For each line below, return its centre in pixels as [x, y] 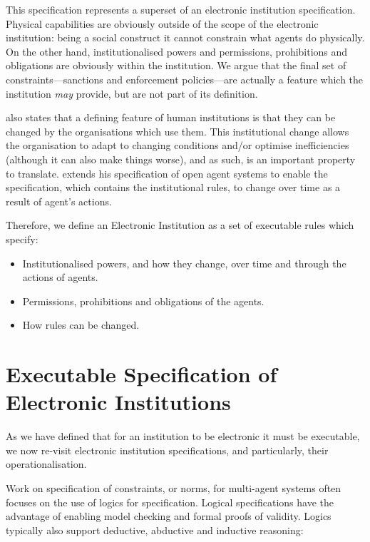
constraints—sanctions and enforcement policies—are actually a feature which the [185, 79]
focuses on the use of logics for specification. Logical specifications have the [170, 502]
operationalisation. [46, 464]
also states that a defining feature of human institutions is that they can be [171, 117]
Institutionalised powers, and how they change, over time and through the [184, 263]
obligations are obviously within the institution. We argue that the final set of [176, 65]
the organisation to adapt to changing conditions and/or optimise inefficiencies [178, 145]
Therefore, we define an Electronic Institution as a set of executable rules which [180, 225]
